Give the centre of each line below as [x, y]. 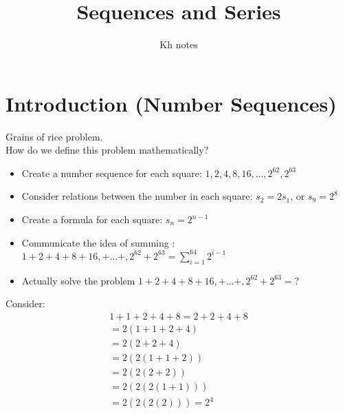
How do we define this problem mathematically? [107, 150]
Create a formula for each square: [92, 219]
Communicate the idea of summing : [98, 242]
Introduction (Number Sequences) [171, 103]
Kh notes [179, 44]
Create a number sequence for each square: [112, 173]
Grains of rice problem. [54, 136]
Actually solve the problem [78, 280]
